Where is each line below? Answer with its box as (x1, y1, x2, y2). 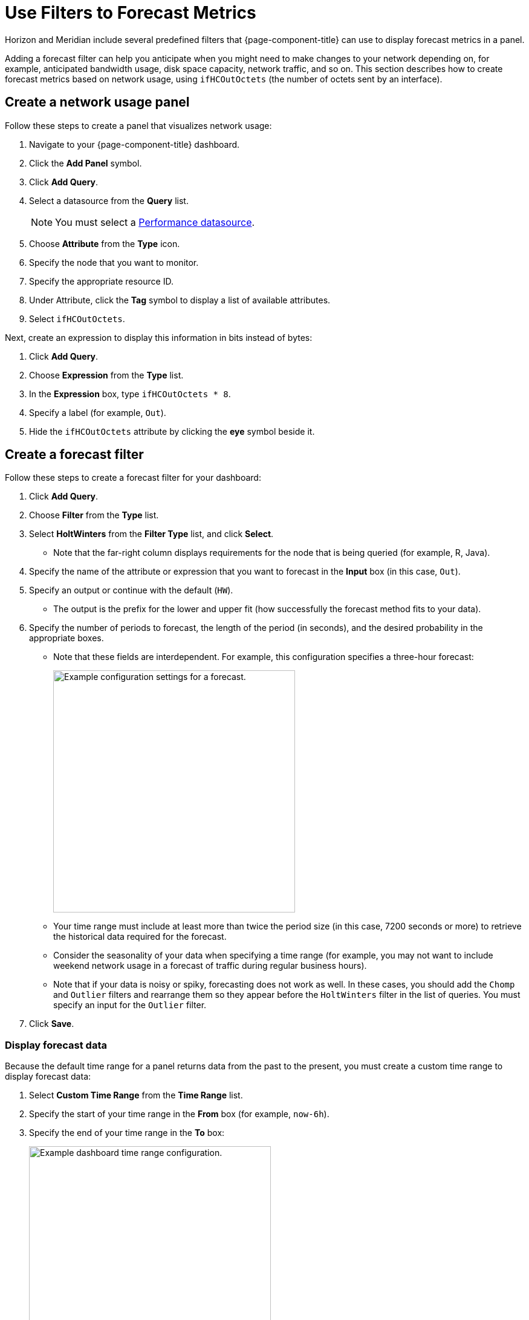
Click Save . (29, 1018, 74, 1029)
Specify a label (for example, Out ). (29, 407, 166, 418)
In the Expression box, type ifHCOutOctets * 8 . (29, 388, 231, 399)
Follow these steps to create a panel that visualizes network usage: (5, 120, 272, 131)
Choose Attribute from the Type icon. (29, 238, 180, 249)
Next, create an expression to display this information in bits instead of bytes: (5, 332, 313, 343)
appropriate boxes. (29, 633, 104, 644)
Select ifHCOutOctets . (29, 313, 125, 324)
